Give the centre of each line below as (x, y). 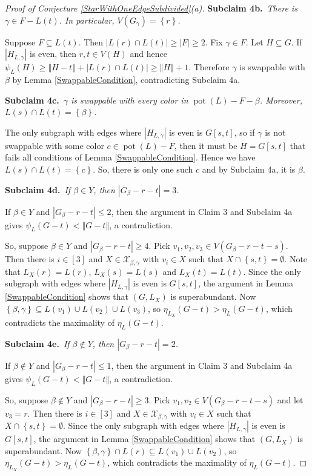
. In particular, (87, 20)
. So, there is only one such (143, 169)
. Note (296, 259)
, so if (244, 132)
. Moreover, (281, 100)
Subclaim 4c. (32, 100)
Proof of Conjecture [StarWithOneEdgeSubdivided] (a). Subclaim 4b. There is (151, 8)
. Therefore (209, 67)
